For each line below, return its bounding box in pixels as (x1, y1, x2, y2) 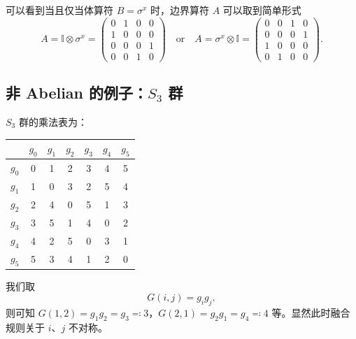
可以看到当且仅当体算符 (6, 3, 113, 17)
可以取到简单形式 (222, 3, 301, 17)
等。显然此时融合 (271, 305, 350, 320)
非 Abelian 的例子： (6, 82, 148, 103)
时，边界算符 (150, 3, 210, 17)
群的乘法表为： (18, 114, 87, 129)
